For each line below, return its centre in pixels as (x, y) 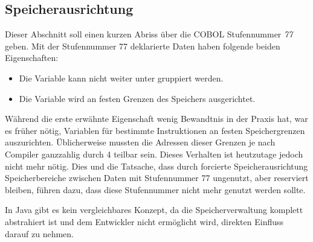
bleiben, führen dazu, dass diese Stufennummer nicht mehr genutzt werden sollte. (155, 189)
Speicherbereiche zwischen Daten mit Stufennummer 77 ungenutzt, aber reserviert (157, 178)
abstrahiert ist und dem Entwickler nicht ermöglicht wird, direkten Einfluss (144, 221)
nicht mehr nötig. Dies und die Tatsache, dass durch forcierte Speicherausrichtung (156, 166)
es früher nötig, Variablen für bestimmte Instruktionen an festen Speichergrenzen (155, 130)
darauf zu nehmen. (40, 233)
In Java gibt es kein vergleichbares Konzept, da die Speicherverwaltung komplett (154, 210)
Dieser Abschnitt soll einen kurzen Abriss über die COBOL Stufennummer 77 (149, 34)
